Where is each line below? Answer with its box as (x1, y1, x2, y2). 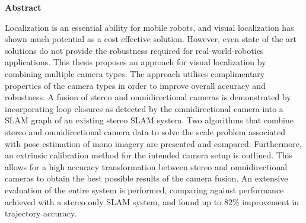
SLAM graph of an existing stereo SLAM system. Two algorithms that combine (5, 114, 294, 126)
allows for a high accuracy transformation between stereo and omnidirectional (5, 160, 288, 173)
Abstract (5, 1, 42, 13)
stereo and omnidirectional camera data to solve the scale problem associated (5, 125, 285, 138)
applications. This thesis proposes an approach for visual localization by (5, 56, 266, 68)
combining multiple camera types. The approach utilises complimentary (5, 67, 265, 79)
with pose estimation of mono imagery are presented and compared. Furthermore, (5, 137, 302, 149)
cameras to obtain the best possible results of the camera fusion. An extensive (5, 172, 288, 184)
